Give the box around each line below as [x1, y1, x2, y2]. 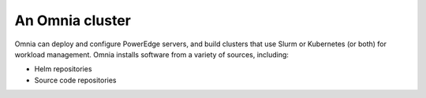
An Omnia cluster [14, 12, 132, 29]
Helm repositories [34, 64, 92, 74]
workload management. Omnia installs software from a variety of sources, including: [14, 49, 290, 59]
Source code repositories [34, 75, 117, 85]
